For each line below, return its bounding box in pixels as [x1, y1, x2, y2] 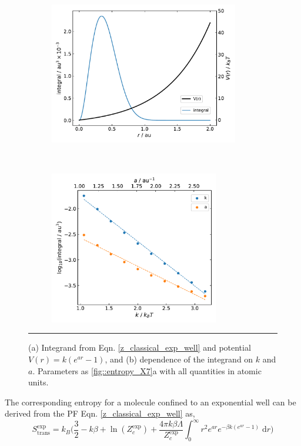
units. [28, 376, 49, 388]
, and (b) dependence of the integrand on [105, 352, 253, 365]
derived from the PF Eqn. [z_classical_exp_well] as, [5, 407, 195, 420]
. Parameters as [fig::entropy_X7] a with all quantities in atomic [32, 364, 262, 377]
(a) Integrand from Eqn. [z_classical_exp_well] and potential [28, 341, 251, 354]
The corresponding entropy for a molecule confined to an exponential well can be [5, 395, 296, 408]
